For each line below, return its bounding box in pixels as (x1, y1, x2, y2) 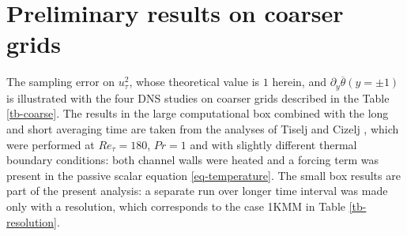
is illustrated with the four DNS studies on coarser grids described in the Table (6, 89, 390, 106)
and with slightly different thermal (190, 136, 357, 152)
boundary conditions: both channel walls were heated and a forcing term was (6, 152, 379, 168)
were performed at (6, 136, 95, 152)
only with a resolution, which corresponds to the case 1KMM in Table (6, 197, 345, 214)
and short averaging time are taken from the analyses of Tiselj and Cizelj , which (6, 120, 399, 137)
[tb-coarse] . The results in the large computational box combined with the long (6, 105, 389, 122)
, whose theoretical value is (129, 73, 260, 90)
